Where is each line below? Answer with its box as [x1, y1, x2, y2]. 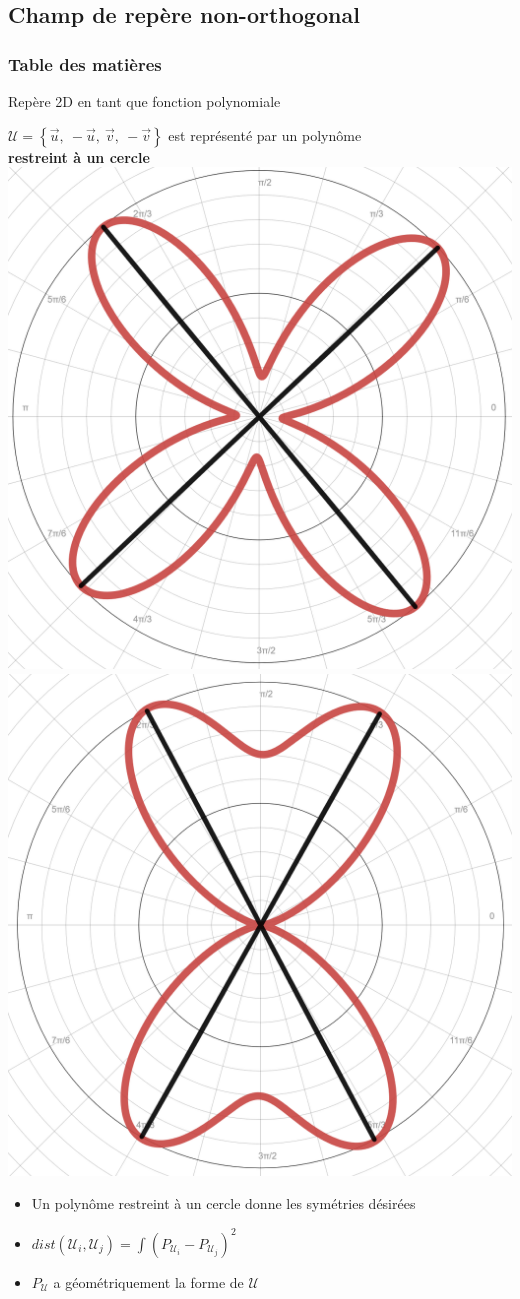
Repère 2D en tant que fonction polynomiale [8, 91, 281, 111]
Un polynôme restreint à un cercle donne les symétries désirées [31, 1193, 416, 1214]
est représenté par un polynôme [168, 124, 362, 145]
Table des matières [8, 51, 162, 76]
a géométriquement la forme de [53, 1271, 244, 1292]
